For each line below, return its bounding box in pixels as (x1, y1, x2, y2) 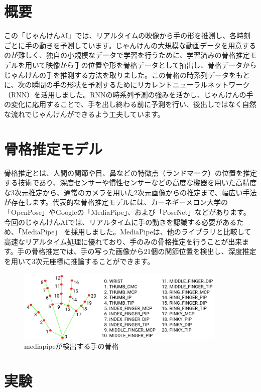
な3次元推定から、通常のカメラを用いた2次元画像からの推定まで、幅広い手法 (4, 187, 257, 197)
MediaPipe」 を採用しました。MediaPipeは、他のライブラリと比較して (21, 226, 251, 237)
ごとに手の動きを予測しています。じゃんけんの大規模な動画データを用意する (4, 40, 256, 50)
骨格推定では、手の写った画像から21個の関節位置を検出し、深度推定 (31, 246, 256, 256)
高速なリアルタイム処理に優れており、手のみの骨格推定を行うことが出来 (4, 236, 242, 246)
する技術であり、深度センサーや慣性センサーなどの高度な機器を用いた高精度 (4, 177, 257, 188)
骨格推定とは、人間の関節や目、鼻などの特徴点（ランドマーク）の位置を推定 (4, 167, 257, 178)
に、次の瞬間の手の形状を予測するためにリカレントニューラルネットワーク (4, 79, 250, 90)
